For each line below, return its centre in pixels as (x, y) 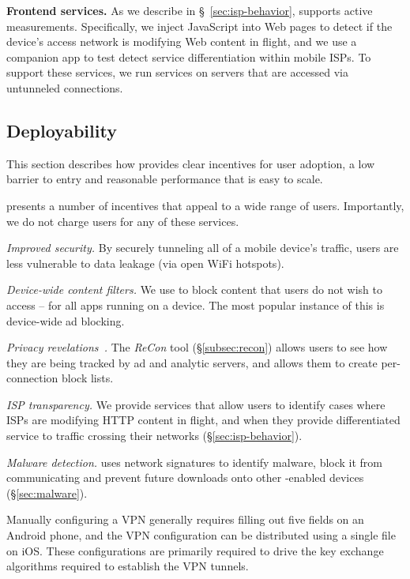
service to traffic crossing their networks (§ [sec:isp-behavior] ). (154, 436)
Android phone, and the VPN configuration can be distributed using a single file (201, 535)
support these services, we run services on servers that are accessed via (178, 72)
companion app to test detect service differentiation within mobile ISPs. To (189, 56)
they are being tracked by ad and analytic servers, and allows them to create (192, 362)
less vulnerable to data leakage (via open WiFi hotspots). (145, 263)
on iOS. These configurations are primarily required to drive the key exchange (195, 550)
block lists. (87, 378)
